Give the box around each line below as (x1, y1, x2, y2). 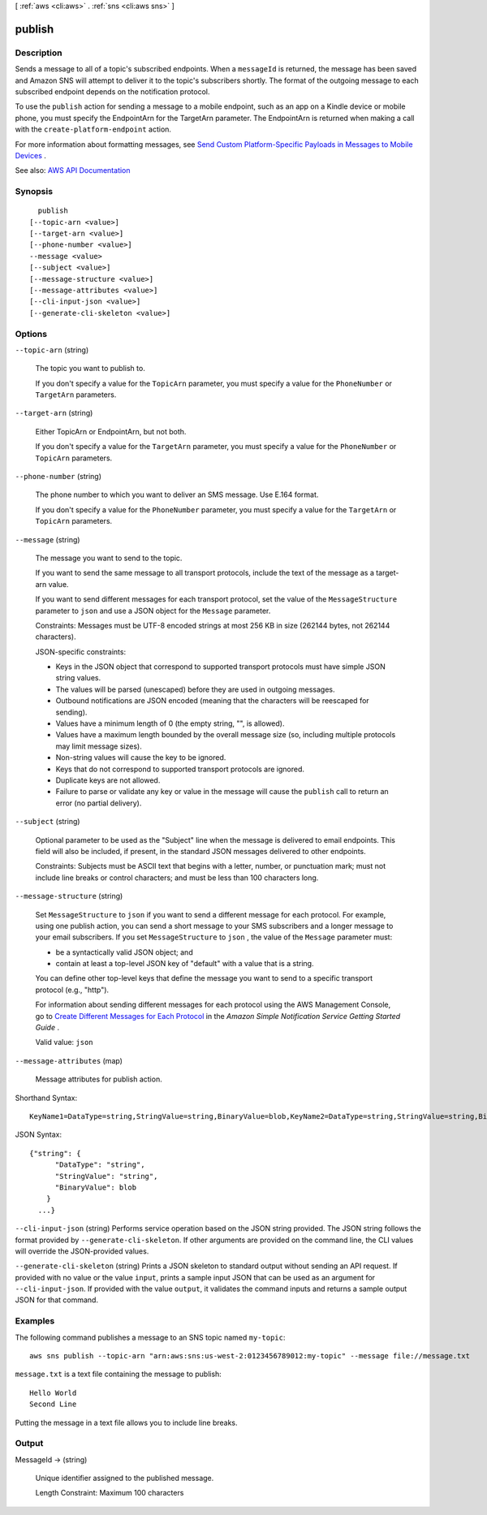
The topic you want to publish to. (35, 364, 145, 373)
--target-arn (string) (15, 408, 93, 418)
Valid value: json (35, 1038, 93, 1047)
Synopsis (15, 186, 53, 197)
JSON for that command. (15, 1295, 99, 1305)
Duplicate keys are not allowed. (55, 775, 161, 785)
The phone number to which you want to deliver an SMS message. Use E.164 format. (35, 490, 319, 499)
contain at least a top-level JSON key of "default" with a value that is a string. (55, 959, 314, 969)
